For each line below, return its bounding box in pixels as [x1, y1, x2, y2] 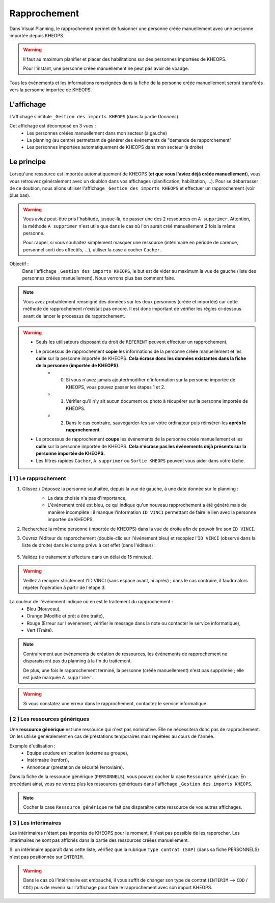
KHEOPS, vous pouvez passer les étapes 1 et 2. [66, 384, 166, 390]
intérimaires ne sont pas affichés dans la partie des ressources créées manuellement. [9, 837, 189, 843]
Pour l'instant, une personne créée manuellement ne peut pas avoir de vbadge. [23, 65, 189, 71]
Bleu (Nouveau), [26, 606, 61, 612]
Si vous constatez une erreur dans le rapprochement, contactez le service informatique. [23, 700, 208, 706]
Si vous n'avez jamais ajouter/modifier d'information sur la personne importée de [66, 377, 236, 383]
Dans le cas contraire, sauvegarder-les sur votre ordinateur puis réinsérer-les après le [66, 420, 246, 426]
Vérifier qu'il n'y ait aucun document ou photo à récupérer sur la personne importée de [66, 398, 248, 404]
